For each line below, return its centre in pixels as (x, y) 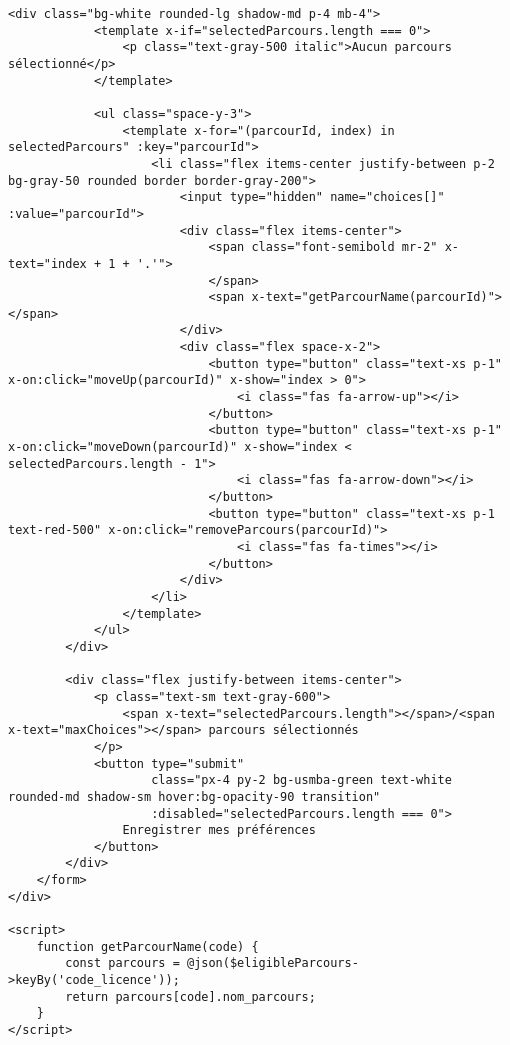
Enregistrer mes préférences (219, 830)
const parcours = (122, 963)
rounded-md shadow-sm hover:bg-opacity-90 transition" (194, 796)
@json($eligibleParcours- (272, 963)
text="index (47, 263)
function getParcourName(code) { (147, 946)
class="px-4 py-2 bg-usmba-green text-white (301, 780)
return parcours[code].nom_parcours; (190, 996)
